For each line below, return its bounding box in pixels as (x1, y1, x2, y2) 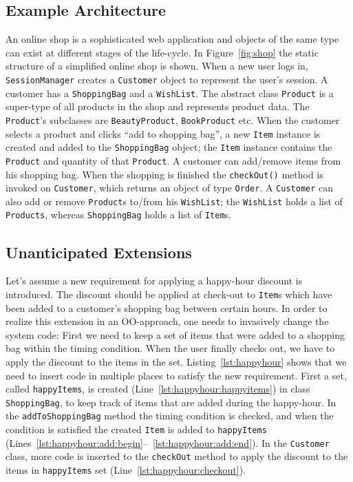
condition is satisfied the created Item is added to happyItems (6, 422, 267, 437)
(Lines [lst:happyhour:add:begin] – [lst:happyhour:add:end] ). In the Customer (6, 435, 330, 450)
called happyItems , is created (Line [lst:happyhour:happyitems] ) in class (6, 381, 310, 396)
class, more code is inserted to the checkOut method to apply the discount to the (6, 449, 348, 463)
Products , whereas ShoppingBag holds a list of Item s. (6, 207, 231, 222)
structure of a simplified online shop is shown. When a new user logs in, (6, 59, 308, 73)
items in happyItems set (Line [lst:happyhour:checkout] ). (6, 463, 246, 477)
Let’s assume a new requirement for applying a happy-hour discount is (6, 273, 303, 288)
